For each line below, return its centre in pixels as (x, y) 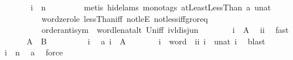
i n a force (34, 52)
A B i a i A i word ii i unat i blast (146, 41)
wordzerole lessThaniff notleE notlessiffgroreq (125, 18)
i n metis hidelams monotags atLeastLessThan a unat (151, 7)
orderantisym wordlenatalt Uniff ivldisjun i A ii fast (165, 30)
